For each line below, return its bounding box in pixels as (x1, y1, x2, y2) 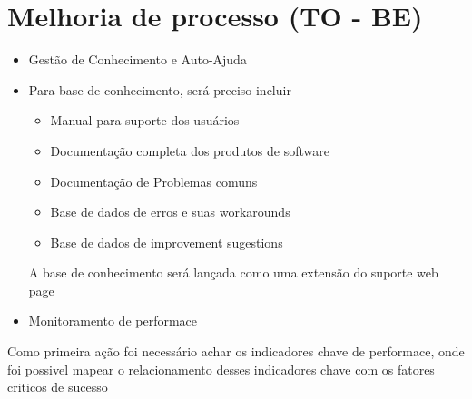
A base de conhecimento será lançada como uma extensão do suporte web (28, 263, 438, 282)
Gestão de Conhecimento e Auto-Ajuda (28, 50, 247, 69)
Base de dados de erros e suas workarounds (50, 202, 290, 221)
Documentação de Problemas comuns (50, 171, 258, 190)
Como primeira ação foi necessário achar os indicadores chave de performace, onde (7, 342, 465, 361)
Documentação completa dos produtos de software (50, 141, 329, 160)
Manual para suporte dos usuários (50, 111, 240, 130)
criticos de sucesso (7, 377, 108, 396)
